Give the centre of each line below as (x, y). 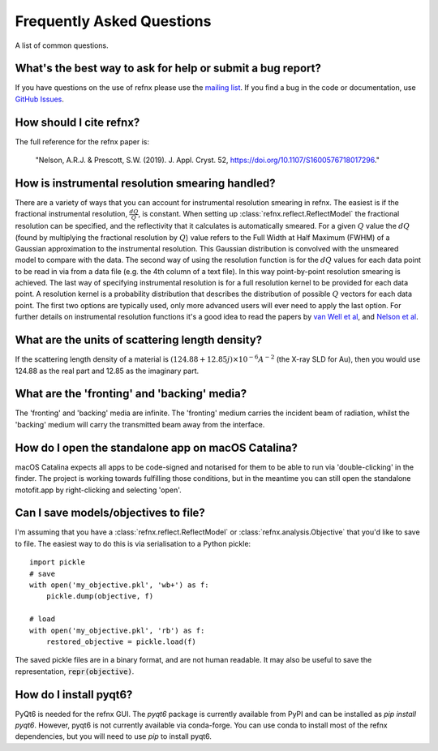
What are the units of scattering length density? (139, 340)
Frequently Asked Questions (113, 21)
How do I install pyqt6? (74, 695)
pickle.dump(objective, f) (100, 597)
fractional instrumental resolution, (71, 214)
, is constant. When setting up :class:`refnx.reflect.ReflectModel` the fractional (269, 214)
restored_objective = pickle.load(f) (121, 642)
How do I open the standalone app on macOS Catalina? (156, 447)
